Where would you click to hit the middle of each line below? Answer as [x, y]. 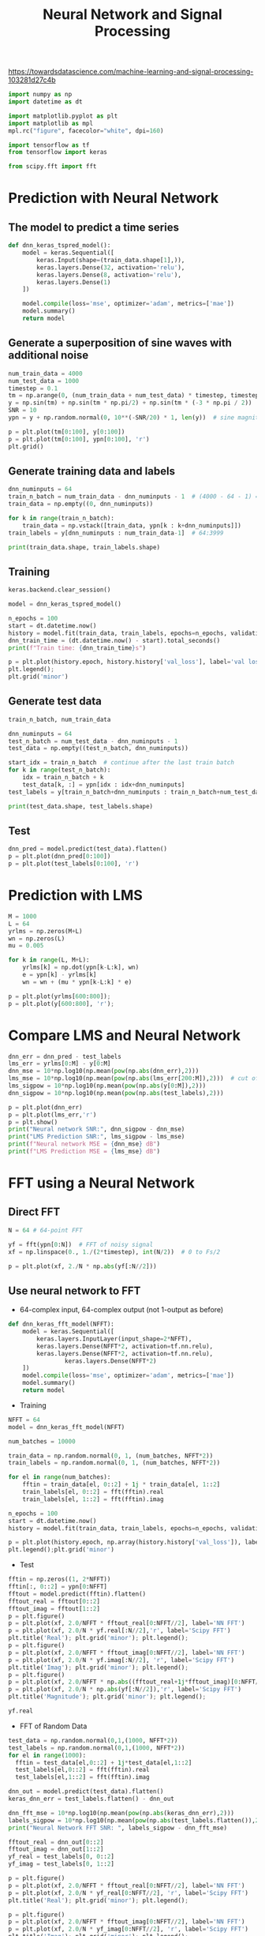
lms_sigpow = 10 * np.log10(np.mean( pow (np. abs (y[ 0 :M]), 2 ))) [107, 1086]
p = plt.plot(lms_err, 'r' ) [52, 1115]
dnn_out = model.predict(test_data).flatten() [86, 1792]
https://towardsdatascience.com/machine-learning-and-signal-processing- [131, 72]
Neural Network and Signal [132, 15]
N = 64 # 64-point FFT [45, 1230]
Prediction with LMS [76, 896]
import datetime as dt [45, 102]
